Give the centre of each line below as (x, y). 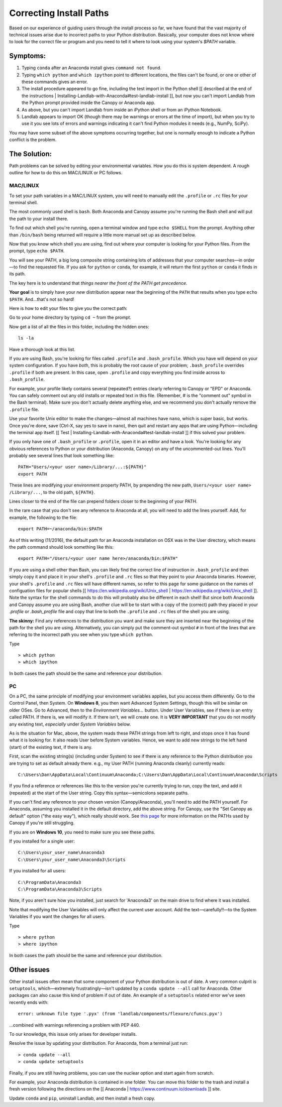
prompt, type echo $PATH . (37, 251)
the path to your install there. (39, 219)
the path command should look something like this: (61, 547)
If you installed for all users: (38, 871)
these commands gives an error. (55, 82)
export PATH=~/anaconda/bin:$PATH (60, 529)
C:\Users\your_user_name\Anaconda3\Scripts (72, 860)
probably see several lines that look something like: (62, 456)
